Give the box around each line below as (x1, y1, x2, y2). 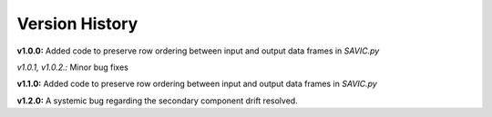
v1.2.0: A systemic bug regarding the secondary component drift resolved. (16, 95, 298, 106)
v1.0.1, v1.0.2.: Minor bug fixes (16, 62, 129, 73)
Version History (16, 14, 138, 34)
